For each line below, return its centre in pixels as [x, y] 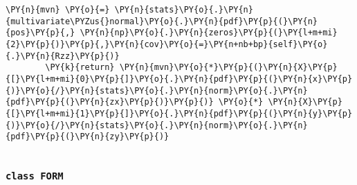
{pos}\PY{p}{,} [40, 33]
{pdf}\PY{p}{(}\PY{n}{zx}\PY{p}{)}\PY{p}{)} [110, 102]
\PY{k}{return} [80, 68]
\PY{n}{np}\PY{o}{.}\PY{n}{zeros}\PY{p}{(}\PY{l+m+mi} [209, 33]
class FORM [35, 176]
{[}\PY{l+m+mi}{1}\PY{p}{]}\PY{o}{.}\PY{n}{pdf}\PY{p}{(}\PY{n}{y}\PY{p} [179, 113]
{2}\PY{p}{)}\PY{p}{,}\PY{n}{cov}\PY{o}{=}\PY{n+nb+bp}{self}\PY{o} [167, 44]
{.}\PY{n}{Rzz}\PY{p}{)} [63, 56]
